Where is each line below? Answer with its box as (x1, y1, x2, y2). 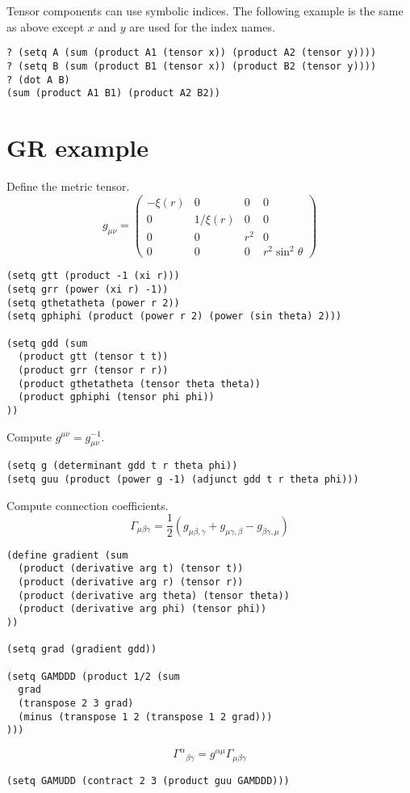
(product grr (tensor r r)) (18, 364, 169, 376)
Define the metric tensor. (6, 177, 130, 194)
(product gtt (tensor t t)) (18, 351, 169, 363)
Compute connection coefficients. (6, 496, 169, 513)
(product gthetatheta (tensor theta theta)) (18, 378, 261, 390)
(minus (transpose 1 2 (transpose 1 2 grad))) (18, 711, 273, 723)
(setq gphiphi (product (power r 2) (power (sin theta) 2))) (6, 310, 342, 323)
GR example (6, 131, 149, 163)
